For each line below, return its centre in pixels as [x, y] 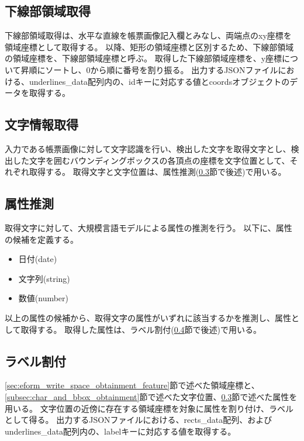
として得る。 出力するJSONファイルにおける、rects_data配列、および [139, 420]
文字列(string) [44, 278]
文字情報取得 [42, 124]
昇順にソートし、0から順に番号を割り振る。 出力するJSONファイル [149, 69]
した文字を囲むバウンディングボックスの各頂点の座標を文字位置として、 [151, 160]
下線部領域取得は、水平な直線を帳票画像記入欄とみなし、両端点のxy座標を [148, 35]
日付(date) [38, 259]
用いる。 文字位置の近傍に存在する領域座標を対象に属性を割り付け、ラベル [149, 408]
